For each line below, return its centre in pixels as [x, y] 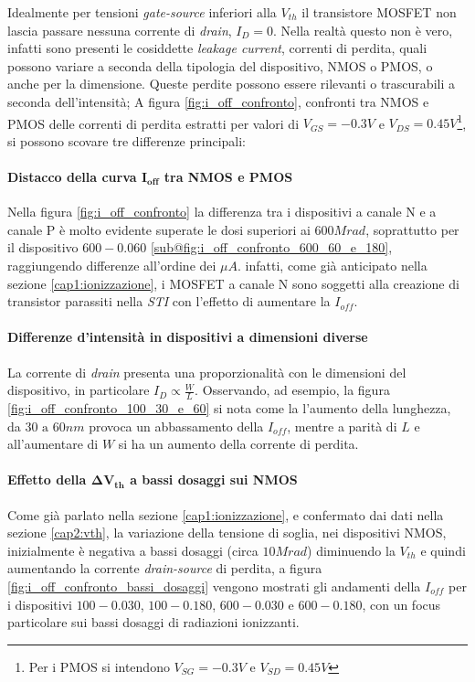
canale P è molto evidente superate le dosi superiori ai [159, 229]
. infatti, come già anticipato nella [332, 265]
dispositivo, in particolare [79, 390]
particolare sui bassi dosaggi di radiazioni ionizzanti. [153, 622]
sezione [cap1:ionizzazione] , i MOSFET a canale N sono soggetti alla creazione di [233, 283]
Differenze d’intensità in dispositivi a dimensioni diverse [188, 337]
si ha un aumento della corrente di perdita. [238, 444]
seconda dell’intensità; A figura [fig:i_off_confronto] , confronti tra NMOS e [218, 101]
